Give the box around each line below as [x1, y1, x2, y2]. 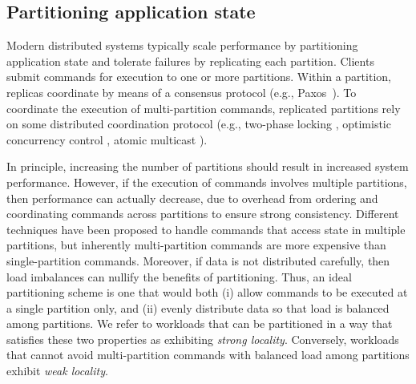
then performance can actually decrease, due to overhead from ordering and [6, 189, 378, 206]
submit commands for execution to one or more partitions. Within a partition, [6, 68, 391, 85]
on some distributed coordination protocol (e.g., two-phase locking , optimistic [6, 115, 391, 132]
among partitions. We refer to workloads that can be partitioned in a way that [6, 315, 393, 332]
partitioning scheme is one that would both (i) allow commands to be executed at [6, 284, 408, 301]
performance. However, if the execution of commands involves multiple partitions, [6, 173, 407, 190]
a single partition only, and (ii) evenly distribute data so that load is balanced [6, 299, 390, 316]
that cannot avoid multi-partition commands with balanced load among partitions [6, 346, 410, 363]
